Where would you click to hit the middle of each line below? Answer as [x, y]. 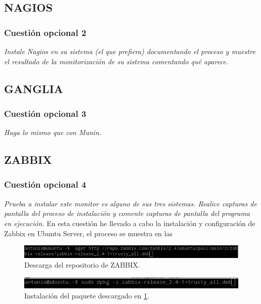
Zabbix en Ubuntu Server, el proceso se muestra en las [88, 233]
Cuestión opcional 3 [45, 113]
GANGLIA [34, 88]
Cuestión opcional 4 [45, 184]
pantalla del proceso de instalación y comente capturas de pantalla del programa [127, 213]
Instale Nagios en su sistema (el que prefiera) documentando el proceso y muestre [130, 51]
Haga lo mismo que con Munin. [53, 132]
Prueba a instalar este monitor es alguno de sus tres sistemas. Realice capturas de [130, 203]
